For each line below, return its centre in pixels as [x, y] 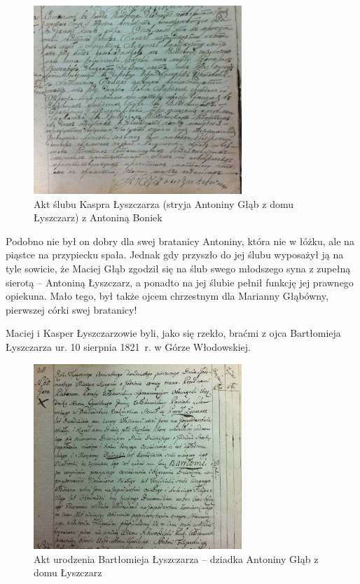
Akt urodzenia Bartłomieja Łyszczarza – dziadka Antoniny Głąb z [176, 558]
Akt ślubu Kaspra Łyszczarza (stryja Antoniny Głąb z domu [164, 203]
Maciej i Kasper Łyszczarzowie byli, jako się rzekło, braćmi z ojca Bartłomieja [173, 333]
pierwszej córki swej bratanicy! [71, 309]
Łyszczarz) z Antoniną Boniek [98, 217]
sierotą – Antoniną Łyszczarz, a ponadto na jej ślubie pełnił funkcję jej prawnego [180, 282]
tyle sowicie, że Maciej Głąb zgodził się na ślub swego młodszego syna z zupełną [178, 268]
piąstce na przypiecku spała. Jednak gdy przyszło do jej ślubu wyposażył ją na [175, 255]
